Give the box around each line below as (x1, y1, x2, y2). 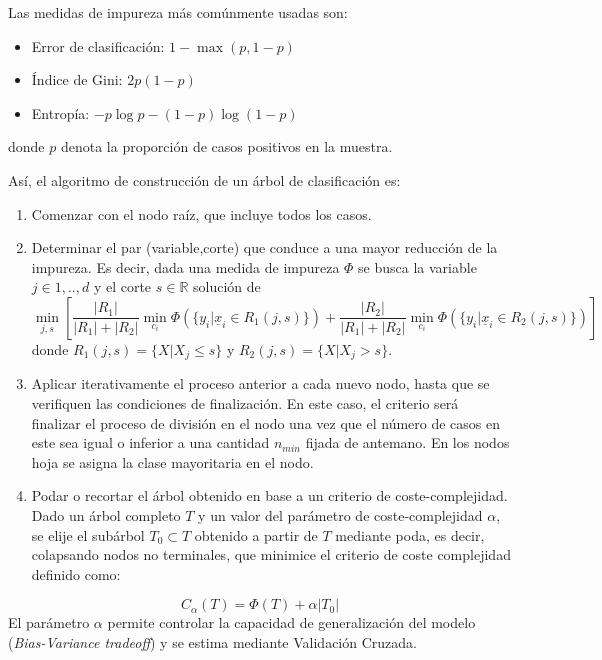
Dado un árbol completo (31, 504, 181, 525)
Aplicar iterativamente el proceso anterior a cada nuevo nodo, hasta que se (31, 373, 490, 394)
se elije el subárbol (31, 524, 145, 545)
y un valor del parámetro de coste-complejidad (198, 504, 483, 525)
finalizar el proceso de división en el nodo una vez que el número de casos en (31, 412, 501, 433)
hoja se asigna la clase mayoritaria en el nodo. (31, 451, 314, 472)
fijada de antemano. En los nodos (305, 432, 510, 453)
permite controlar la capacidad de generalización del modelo (107, 612, 476, 633)
